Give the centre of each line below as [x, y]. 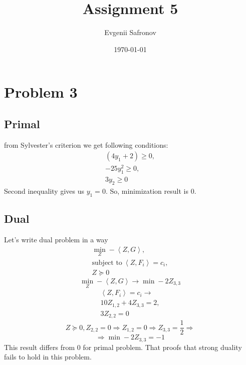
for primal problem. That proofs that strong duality [162, 347]
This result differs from [40, 347]
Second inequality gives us [44, 191]
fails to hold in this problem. [48, 357]
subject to [107, 263]
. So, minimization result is [147, 191]
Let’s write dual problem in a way [56, 240]
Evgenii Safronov [130, 32]
